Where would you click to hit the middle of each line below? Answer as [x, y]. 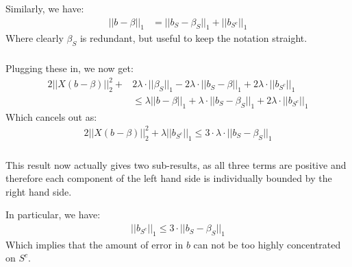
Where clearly [35, 38]
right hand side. [39, 191]
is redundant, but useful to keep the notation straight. [193, 38]
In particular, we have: [53, 214]
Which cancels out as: [51, 116]
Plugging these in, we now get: [70, 68]
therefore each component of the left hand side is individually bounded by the [169, 178]
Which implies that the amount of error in [95, 244]
